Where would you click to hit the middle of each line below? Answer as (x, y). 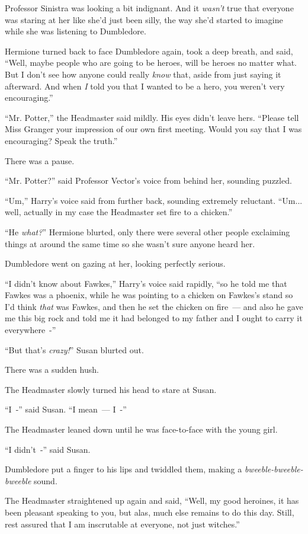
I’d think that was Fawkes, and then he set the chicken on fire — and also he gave (154, 306)
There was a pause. (40, 160)
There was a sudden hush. (52, 370)
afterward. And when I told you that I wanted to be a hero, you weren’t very (145, 86)
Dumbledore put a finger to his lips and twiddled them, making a (123, 469)
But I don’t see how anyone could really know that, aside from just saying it (143, 74)
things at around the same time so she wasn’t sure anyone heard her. (130, 243)
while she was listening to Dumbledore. (76, 31)
